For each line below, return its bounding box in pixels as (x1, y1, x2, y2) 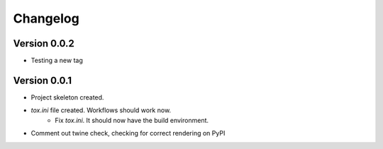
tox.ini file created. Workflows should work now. (30, 106, 172, 114)
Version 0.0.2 (13, 37, 74, 49)
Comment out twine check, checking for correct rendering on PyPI (30, 129, 226, 138)
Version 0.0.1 (13, 74, 72, 86)
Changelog (13, 11, 79, 26)
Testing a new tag (30, 56, 83, 65)
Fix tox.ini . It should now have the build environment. (55, 116, 209, 124)
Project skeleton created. (30, 93, 104, 102)
